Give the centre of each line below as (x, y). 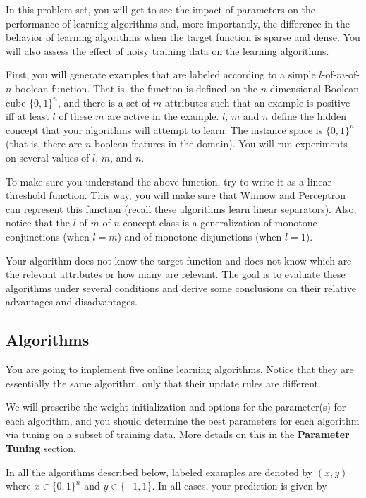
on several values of (48, 157)
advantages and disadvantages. (72, 302)
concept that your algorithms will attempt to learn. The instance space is (164, 129)
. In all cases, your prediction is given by (239, 486)
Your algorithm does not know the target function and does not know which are (179, 260)
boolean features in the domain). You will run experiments (221, 144)
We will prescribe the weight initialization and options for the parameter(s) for (176, 407)
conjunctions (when (48, 236)
